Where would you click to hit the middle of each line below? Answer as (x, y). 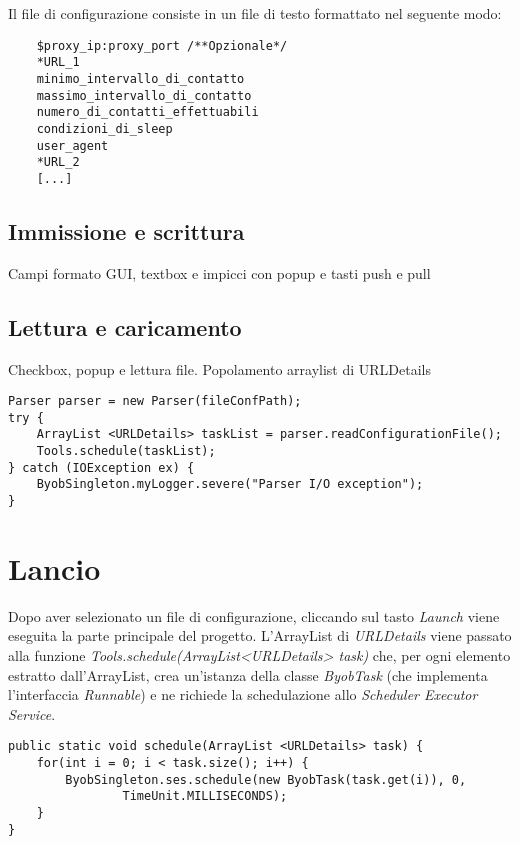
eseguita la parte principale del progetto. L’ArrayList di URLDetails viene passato (260, 635)
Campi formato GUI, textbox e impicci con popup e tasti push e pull (219, 272)
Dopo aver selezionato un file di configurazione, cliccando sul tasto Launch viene (254, 615)
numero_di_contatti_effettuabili (147, 112)
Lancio (54, 567)
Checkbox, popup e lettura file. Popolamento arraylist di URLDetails (220, 368)
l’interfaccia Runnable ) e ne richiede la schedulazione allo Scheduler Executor (243, 694)
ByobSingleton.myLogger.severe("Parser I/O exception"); (230, 484)
